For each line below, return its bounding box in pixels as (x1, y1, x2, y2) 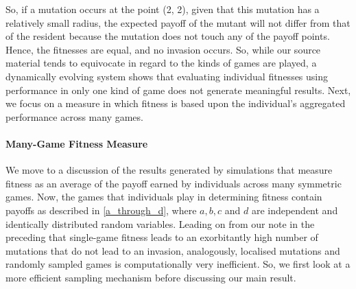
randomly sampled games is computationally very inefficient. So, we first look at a (5, 257, 351, 271)
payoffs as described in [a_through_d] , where (5, 203, 197, 217)
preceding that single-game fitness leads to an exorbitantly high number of (5, 230, 318, 244)
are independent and (251, 203, 338, 217)
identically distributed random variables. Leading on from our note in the (5, 216, 315, 231)
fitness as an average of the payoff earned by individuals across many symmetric (5, 176, 342, 190)
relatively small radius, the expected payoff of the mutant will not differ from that (5, 15, 351, 30)
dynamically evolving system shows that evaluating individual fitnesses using (5, 69, 329, 83)
